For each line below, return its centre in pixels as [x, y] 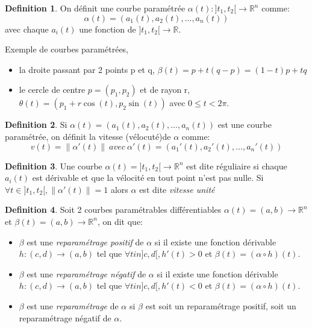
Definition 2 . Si [36, 125]
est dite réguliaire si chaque [237, 166]
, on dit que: [120, 221]
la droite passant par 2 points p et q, [87, 69]
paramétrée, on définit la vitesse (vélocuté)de [88, 136]
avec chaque [27, 29]
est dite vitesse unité [177, 189]
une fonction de [108, 29]
